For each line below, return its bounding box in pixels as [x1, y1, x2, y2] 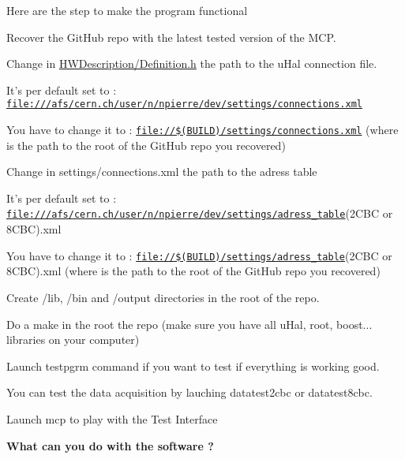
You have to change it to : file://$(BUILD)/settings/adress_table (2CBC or [6, 247, 392, 263]
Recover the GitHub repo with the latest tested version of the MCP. [6, 28, 336, 45]
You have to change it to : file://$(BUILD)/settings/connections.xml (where [6, 121, 399, 138]
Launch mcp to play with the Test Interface [6, 410, 218, 427]
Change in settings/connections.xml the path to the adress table [6, 163, 317, 180]
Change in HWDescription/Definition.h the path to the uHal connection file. [6, 55, 377, 72]
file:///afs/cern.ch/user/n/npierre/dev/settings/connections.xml [6, 99, 363, 110]
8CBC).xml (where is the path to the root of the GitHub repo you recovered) [6, 263, 381, 279]
